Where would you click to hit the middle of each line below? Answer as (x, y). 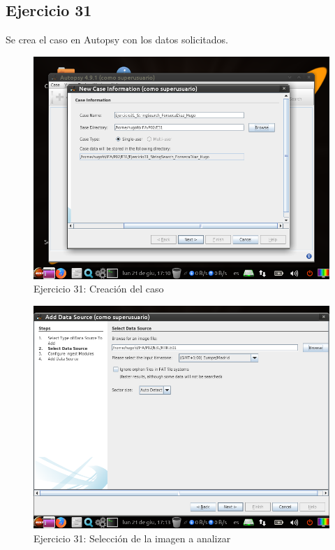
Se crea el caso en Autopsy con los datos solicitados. (117, 40)
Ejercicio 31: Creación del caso (99, 289)
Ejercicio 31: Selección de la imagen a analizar (132, 538)
